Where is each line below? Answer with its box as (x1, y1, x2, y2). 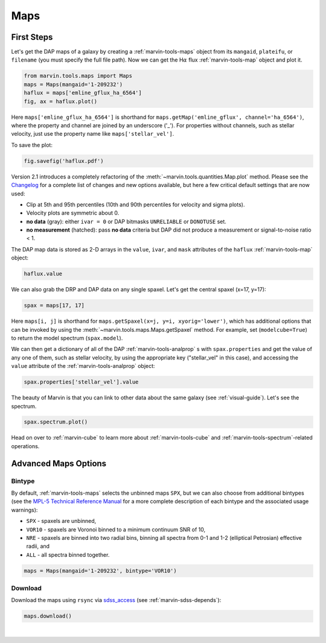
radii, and (26, 543, 50, 550)
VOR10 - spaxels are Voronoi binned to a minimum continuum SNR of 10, (26, 525, 206, 533)
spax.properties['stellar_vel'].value (24, 379, 139, 385)
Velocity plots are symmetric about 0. (26, 209, 120, 217)
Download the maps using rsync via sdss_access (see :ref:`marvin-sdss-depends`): (11, 597, 222, 604)
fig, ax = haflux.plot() (24, 98, 98, 105)
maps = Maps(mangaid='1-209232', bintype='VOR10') (24, 567, 177, 574)
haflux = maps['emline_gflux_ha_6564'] (24, 89, 142, 97)
